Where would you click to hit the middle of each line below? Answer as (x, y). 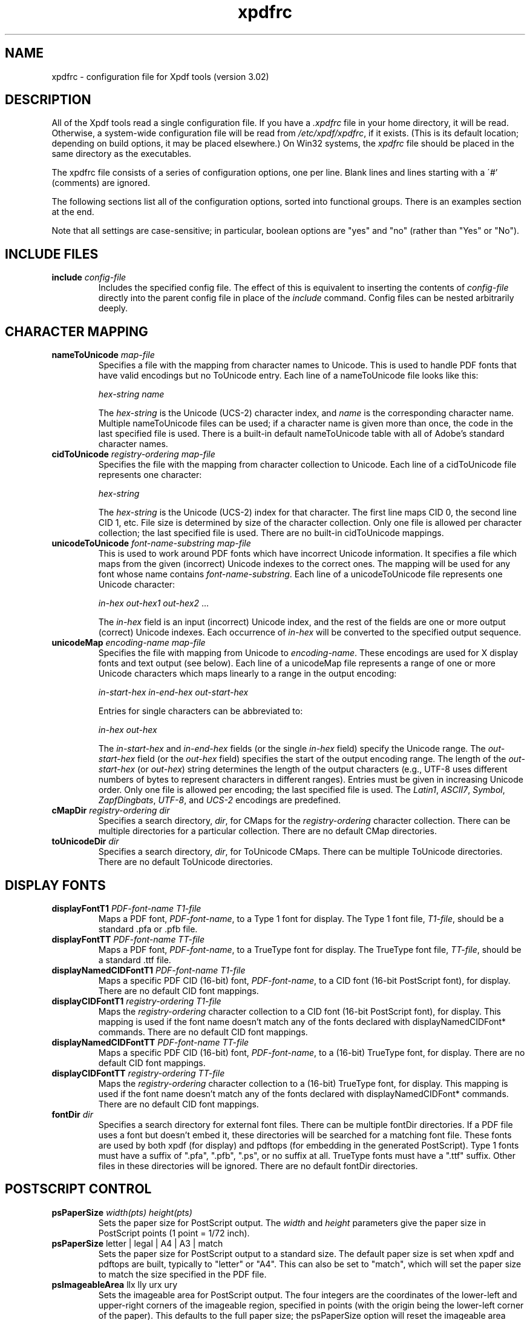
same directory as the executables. (122, 154)
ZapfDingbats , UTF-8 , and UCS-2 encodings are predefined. (219, 800)
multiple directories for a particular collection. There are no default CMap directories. (267, 831)
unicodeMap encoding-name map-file (129, 643)
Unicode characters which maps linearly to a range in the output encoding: (247, 674)
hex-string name (131, 394)
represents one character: (150, 475)
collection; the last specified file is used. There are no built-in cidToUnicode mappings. (271, 533)
